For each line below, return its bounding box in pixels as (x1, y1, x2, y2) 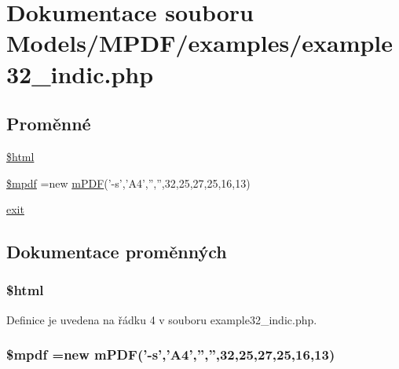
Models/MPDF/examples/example (6, 27, 394, 59)
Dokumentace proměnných (6, 239, 227, 264)
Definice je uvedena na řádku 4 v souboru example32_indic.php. (6, 311, 317, 327)
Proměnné (6, 111, 91, 136)
